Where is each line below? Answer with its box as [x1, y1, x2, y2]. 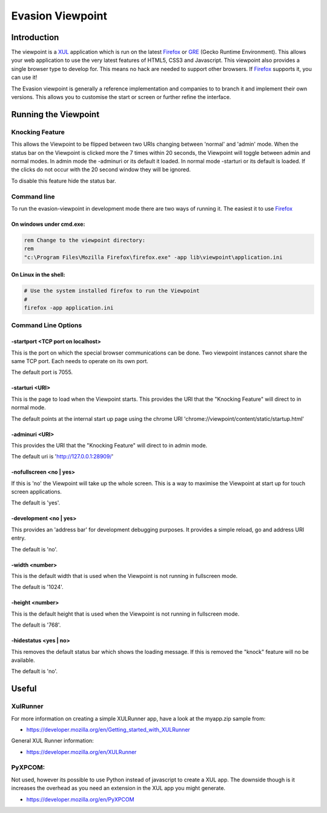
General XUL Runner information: [11, 737, 94, 744]
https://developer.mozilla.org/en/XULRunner [26, 748, 137, 755]
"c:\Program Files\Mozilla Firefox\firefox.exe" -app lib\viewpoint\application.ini [24, 254, 283, 260]
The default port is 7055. [11, 369, 73, 376]
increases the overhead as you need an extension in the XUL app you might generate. [11, 784, 226, 792]
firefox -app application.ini [24, 304, 114, 311]
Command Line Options [11, 321, 82, 330]
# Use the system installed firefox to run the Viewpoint [24, 287, 200, 294]
